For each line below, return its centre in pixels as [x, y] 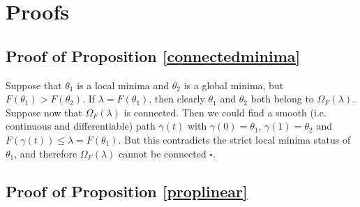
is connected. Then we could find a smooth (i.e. [225, 112]
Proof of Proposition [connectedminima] [153, 55]
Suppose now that [44, 112]
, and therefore [46, 153]
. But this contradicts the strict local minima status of [234, 139]
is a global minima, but [234, 85]
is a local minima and [123, 85]
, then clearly [177, 99]
